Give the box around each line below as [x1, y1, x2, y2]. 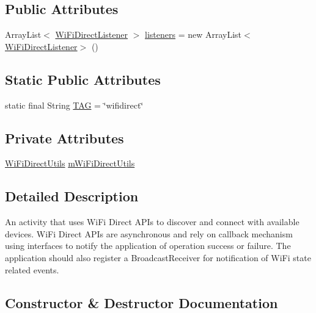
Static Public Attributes [5, 70, 161, 88]
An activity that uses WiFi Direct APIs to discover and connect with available [5, 215, 299, 228]
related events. [5, 263, 59, 276]
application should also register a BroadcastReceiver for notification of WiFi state [5, 251, 311, 264]
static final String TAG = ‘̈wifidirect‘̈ [5, 98, 144, 111]
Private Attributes [5, 128, 124, 147]
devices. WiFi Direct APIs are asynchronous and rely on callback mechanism [5, 227, 293, 240]
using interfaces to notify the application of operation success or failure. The [5, 239, 291, 252]
